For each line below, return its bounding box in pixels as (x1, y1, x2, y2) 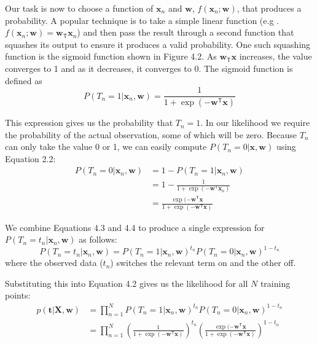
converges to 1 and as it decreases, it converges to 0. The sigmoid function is (5, 61, 293, 74)
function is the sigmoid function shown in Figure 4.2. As (5, 50, 217, 63)
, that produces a (237, 2, 302, 14)
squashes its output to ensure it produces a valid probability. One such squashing (5, 37, 311, 50)
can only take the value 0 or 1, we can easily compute (5, 140, 207, 153)
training (260, 276, 291, 289)
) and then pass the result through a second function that (77, 26, 294, 39)
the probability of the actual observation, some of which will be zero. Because (5, 128, 297, 141)
